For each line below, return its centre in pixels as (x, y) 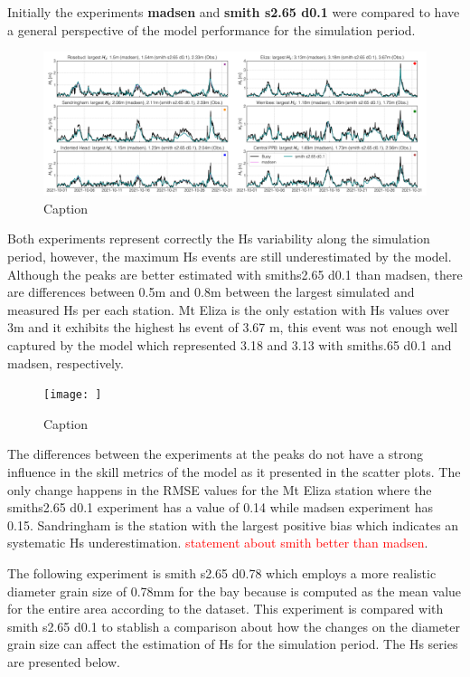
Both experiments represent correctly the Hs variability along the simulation (219, 238)
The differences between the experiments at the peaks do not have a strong (216, 454)
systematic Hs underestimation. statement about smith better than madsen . (218, 543)
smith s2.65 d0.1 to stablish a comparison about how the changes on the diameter (234, 626)
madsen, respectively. (66, 362)
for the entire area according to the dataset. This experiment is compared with (226, 609)
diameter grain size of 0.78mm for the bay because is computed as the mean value (235, 591)
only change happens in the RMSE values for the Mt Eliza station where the (220, 489)
